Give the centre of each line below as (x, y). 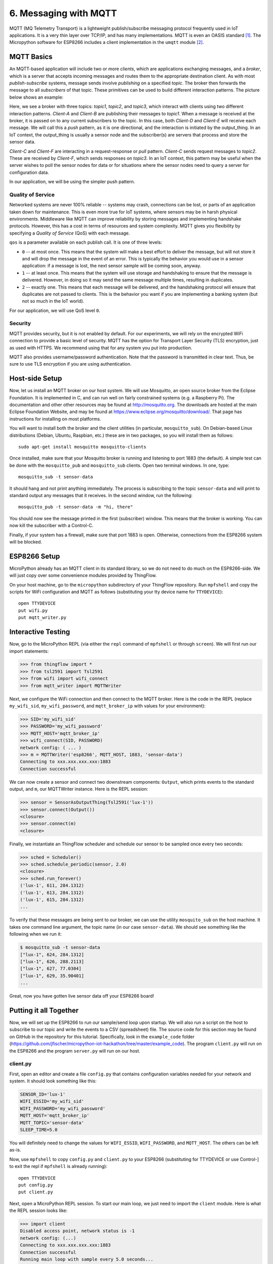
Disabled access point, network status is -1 (77, 1231)
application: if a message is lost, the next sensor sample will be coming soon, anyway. (112, 266)
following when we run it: (35, 934)
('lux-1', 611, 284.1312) (52, 886)
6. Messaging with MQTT (63, 13)
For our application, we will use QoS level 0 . (55, 310)
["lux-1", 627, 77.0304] (51, 969)
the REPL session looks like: (38, 1210)
